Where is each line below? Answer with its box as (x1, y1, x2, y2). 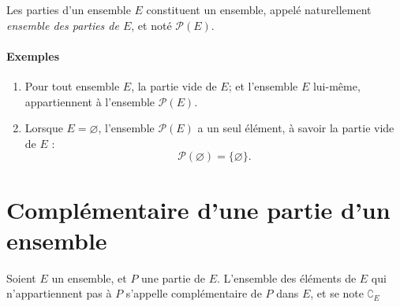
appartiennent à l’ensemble (24, 93, 155, 109)
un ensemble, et (51, 269, 127, 286)
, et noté (131, 17, 172, 33)
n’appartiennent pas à (6, 285, 112, 301)
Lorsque (24, 120, 63, 136)
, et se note (310, 285, 364, 301)
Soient (6, 269, 36, 286)
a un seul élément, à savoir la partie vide (197, 120, 394, 136)
